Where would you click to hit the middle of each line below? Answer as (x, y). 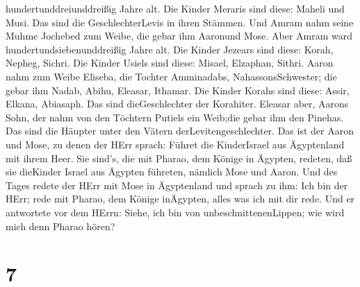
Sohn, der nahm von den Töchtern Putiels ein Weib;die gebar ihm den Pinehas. (175, 117)
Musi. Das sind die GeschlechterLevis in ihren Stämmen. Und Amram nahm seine (180, 22)
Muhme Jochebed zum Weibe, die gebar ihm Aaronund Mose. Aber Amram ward (179, 36)
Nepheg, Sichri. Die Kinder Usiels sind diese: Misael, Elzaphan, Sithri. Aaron (170, 63)
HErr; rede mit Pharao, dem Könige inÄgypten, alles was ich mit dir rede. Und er (180, 199)
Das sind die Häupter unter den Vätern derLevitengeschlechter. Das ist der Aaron (180, 131)
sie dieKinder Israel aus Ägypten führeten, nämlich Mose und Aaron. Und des (172, 172)
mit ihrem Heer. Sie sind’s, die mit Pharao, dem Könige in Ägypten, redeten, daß (179, 158)
